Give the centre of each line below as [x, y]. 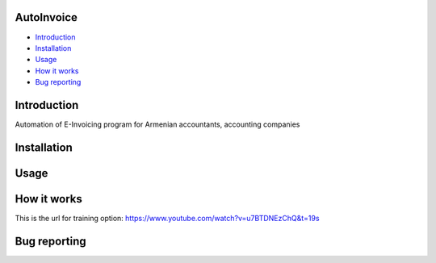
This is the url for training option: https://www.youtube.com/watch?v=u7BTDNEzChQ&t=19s [167, 218]
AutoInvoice [46, 17]
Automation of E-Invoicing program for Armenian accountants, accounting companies [157, 124]
